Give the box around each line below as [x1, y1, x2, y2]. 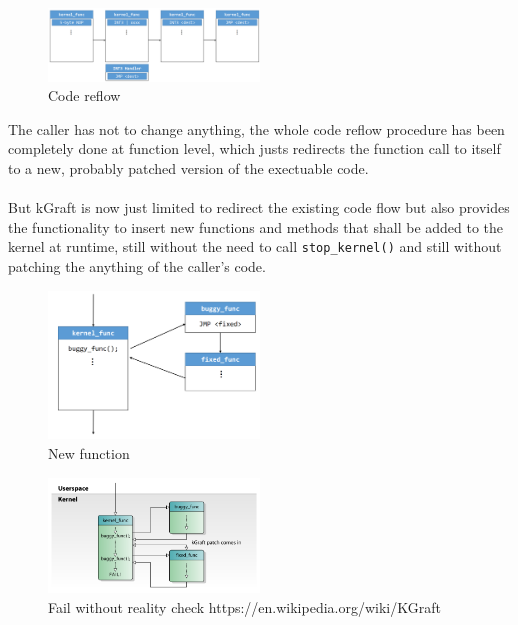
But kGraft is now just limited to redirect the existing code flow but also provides [8, 197, 510, 218]
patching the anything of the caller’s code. [8, 256, 266, 277]
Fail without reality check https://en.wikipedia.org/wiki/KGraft [48, 597, 441, 618]
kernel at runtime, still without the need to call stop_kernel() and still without [8, 236, 502, 257]
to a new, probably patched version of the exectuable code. [8, 158, 369, 179]
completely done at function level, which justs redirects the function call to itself [8, 138, 501, 159]
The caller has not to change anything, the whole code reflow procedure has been [8, 118, 505, 139]
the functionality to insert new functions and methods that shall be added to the [8, 216, 504, 237]
